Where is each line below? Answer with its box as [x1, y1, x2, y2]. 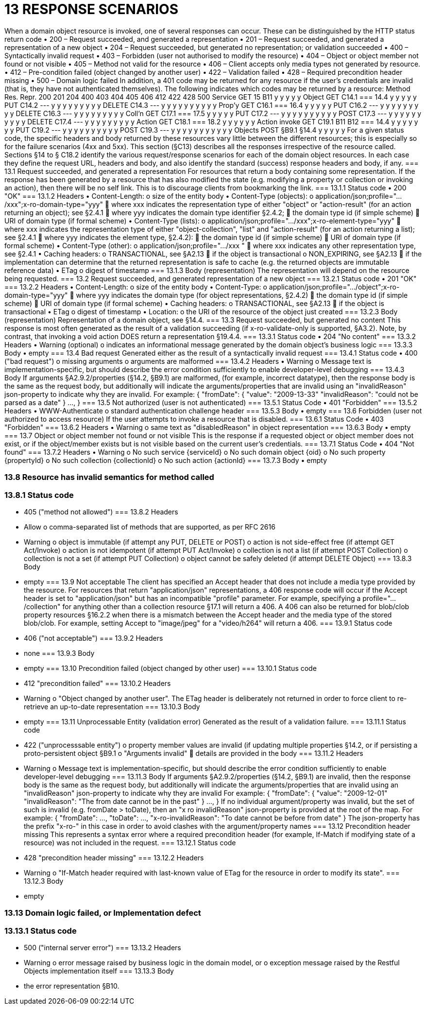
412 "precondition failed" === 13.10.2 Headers [24, 679, 171, 687]
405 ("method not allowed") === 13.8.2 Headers [24, 507, 178, 516]
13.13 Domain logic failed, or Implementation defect [4, 908, 201, 918]
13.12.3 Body [24, 876, 64, 885]
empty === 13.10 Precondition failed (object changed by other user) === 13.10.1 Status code [24, 664, 317, 672]
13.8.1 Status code [4, 490, 74, 500]
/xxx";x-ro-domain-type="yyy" [4, 200, 103, 208]
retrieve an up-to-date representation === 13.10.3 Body [24, 702, 200, 711]
